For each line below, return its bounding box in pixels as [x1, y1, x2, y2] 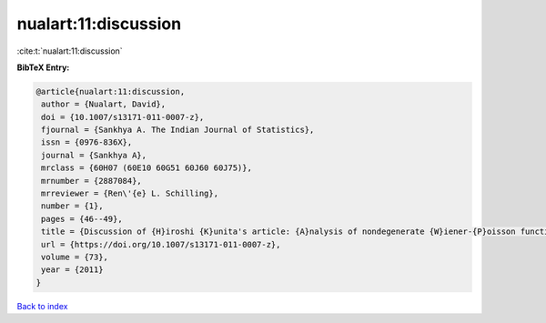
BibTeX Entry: [16, 62, 70, 73]
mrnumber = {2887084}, [41, 176, 143, 186]
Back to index [16, 300, 68, 311]
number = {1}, [41, 201, 104, 211]
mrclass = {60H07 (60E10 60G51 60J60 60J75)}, [41, 163, 252, 173]
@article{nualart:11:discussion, [35, 86, 186, 96]
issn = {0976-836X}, [41, 137, 133, 147]
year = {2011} [41, 265, 104, 275]
